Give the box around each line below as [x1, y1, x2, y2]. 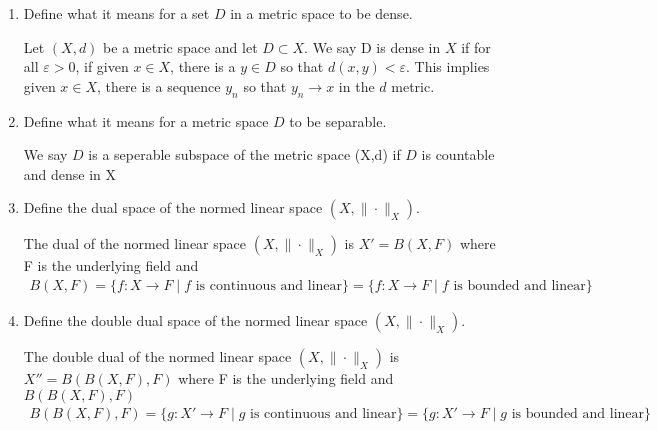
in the [338, 75, 375, 96]
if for [461, 36, 491, 57]
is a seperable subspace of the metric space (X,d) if [88, 144, 401, 165]
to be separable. [289, 110, 387, 131]
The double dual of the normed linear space [23, 345, 292, 366]
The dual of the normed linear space [23, 233, 247, 254]
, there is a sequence [97, 75, 221, 96]
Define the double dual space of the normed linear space [23, 309, 368, 330]
